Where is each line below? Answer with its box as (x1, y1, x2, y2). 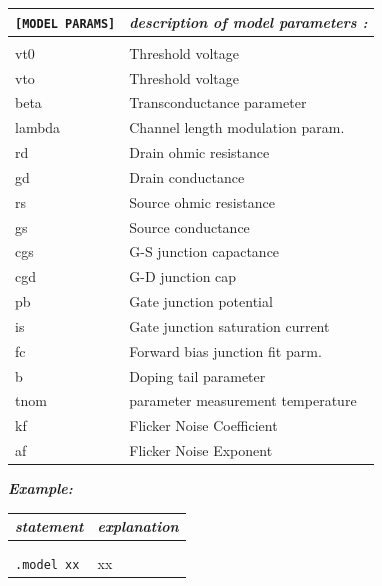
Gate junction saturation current (129, 315, 330, 336)
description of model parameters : (129, 11, 368, 32)
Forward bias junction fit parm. (129, 340, 322, 361)
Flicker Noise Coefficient (129, 415, 278, 436)
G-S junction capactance (129, 241, 280, 262)
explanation (97, 516, 179, 537)
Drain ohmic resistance (129, 142, 270, 163)
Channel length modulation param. (129, 117, 345, 138)
